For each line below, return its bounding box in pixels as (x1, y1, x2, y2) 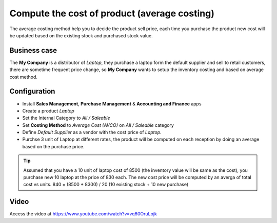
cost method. (9, 74, 38, 80)
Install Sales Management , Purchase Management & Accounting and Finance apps (22, 100, 202, 107)
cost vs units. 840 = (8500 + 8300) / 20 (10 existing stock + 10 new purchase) (23, 182, 189, 188)
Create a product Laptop (22, 107, 74, 114)
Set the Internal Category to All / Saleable (22, 115, 110, 121)
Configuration (9, 87, 55, 96)
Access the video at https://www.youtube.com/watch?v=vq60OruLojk (9, 211, 157, 217)
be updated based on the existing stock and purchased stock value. (9, 32, 153, 38)
